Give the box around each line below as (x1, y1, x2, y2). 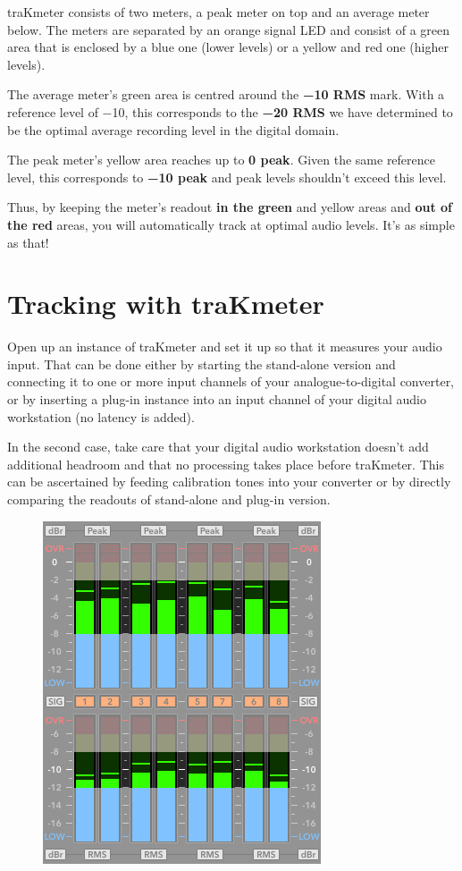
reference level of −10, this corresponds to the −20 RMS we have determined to (7, 102, 453, 121)
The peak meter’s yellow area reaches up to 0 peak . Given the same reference (7, 150, 436, 169)
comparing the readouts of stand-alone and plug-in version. (7, 490, 331, 508)
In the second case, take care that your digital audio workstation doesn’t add (7, 437, 429, 456)
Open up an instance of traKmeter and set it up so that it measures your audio (7, 337, 442, 356)
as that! (7, 233, 49, 251)
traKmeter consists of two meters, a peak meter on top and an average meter (7, 3, 430, 21)
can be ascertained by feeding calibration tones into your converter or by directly (7, 472, 451, 491)
